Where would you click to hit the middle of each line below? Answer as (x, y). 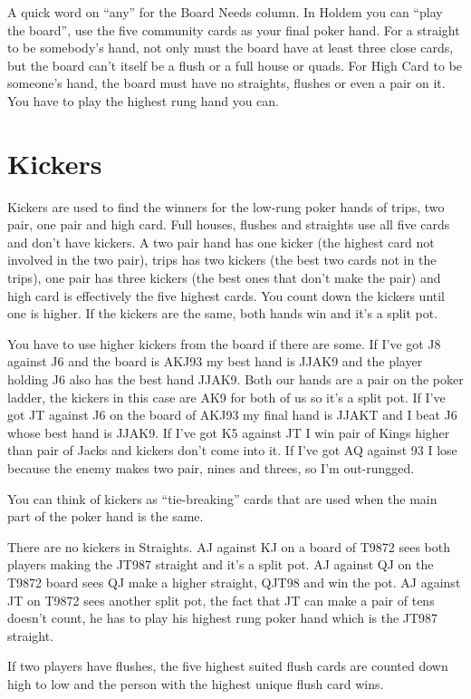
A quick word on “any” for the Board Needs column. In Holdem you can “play (225, 12)
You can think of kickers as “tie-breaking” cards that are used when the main (222, 498)
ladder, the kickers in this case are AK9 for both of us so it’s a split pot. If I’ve (226, 397)
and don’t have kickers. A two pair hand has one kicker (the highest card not (221, 242)
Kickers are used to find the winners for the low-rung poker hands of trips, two (226, 206)
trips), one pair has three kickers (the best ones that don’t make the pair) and (224, 278)
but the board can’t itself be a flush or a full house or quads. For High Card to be (235, 65)
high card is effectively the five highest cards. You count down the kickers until (226, 295)
